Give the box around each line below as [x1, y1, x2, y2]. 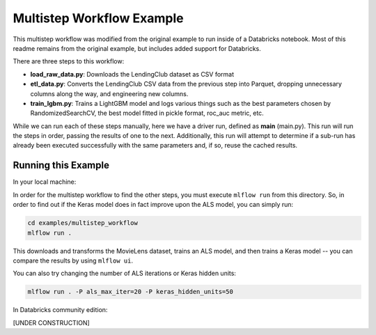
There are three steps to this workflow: [13, 57, 125, 65]
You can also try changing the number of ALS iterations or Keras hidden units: [13, 269, 237, 278]
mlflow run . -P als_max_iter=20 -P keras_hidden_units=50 [27, 288, 233, 296]
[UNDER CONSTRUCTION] [13, 318, 90, 327]
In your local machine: [13, 178, 77, 186]
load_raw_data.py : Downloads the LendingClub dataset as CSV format [30, 70, 235, 78]
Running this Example [13, 159, 109, 171]
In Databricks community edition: [13, 306, 108, 314]
